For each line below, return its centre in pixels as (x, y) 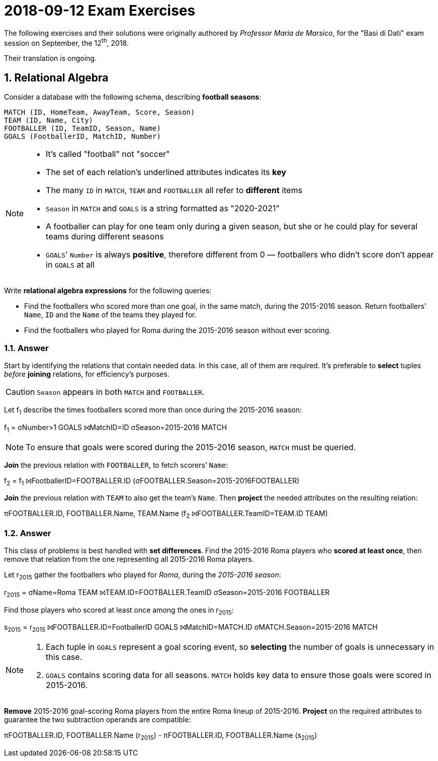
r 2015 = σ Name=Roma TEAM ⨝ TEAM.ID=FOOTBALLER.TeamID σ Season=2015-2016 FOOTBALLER (167, 593)
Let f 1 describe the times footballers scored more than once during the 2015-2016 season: (153, 411)
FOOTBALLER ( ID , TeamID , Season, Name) (82, 129)
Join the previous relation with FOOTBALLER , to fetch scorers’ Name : (116, 465)
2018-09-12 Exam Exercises (100, 11)
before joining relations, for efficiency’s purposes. (87, 374)
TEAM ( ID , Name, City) (49, 120)
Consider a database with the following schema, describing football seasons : (133, 97)
